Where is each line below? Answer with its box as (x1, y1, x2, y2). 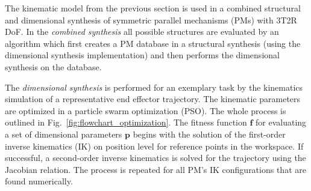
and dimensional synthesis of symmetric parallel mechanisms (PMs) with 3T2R (5, 13, 297, 26)
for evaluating (256, 116, 307, 129)
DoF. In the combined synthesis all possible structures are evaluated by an (5, 25, 279, 38)
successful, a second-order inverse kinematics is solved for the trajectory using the (5, 151, 306, 164)
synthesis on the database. (5, 60, 102, 73)
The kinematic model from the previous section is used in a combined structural (5, 2, 301, 14)
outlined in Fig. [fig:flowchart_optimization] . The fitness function (5, 116, 247, 129)
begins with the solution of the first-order (133, 127, 286, 140)
